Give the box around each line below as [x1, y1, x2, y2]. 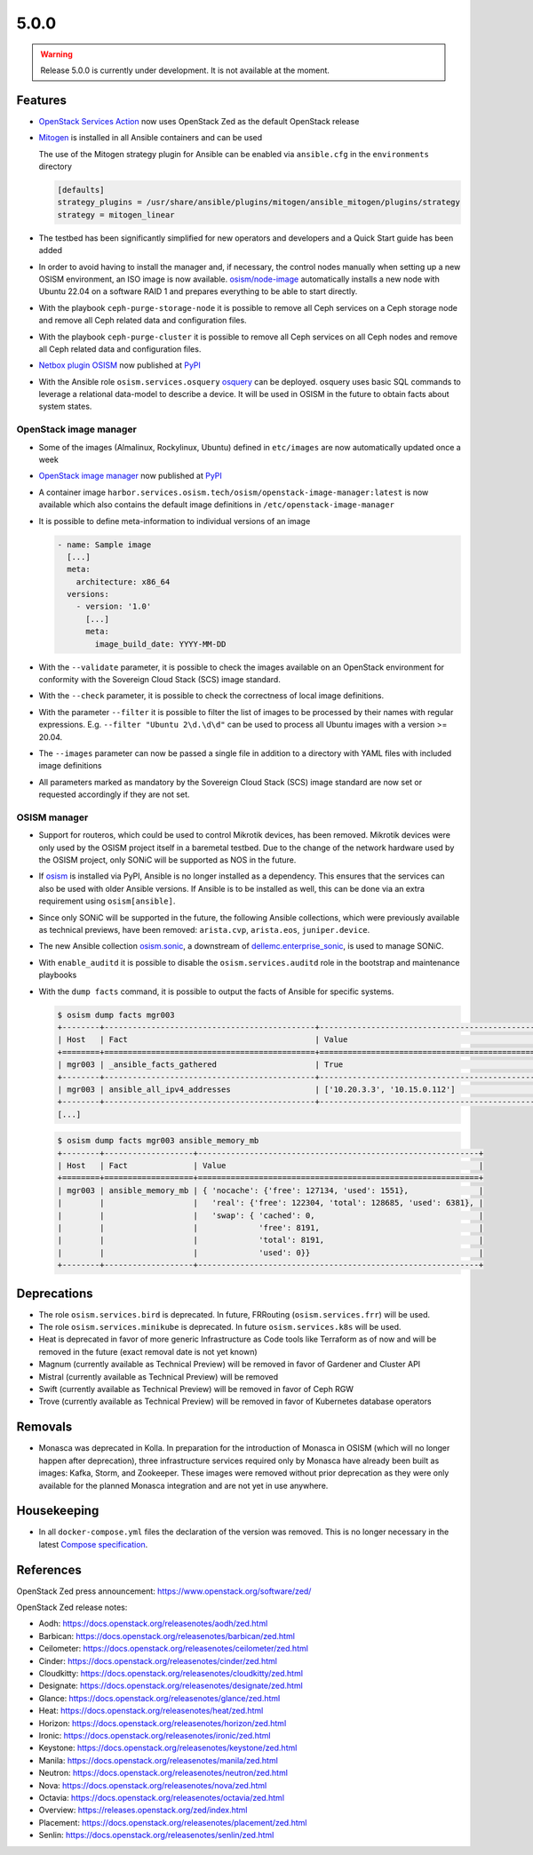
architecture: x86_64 [76, 577, 171, 586]
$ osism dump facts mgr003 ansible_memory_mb [57, 1135, 259, 1146]
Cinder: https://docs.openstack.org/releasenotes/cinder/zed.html [38, 1655, 277, 1666]
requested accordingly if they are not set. [38, 789, 190, 800]
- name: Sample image [57, 539, 152, 550]
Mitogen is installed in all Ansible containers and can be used [38, 132, 263, 143]
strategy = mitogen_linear [57, 210, 175, 219]
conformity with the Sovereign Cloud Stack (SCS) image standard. [38, 674, 282, 685]
